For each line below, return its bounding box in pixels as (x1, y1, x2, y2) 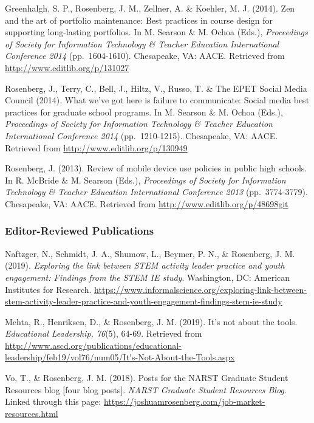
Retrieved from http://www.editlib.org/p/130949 (5, 141, 188, 154)
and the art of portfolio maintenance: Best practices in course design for (5, 13, 273, 26)
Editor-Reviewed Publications (5, 223, 154, 238)
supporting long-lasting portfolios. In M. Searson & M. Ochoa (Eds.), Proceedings (5, 26, 308, 38)
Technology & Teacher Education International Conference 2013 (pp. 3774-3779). (5, 185, 308, 198)
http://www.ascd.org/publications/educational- (5, 339, 182, 351)
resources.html (5, 407, 58, 419)
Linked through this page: (5, 395, 101, 408)
